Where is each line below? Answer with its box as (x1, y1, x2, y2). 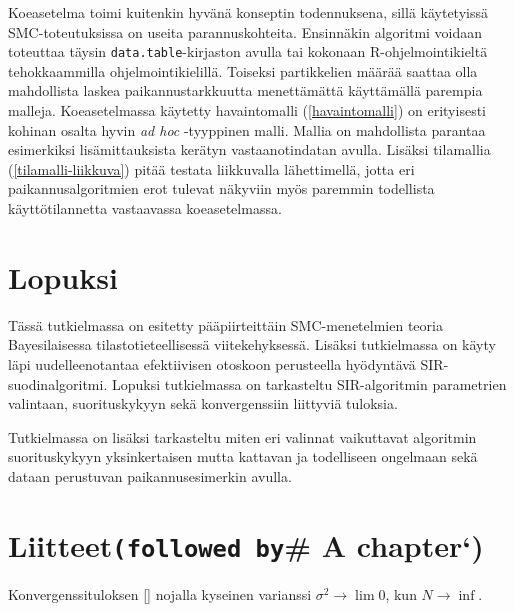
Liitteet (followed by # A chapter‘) (8, 524, 484, 565)
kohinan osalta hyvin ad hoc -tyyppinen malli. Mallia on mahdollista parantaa (8, 119, 486, 140)
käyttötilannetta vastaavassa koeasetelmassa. (8, 198, 282, 218)
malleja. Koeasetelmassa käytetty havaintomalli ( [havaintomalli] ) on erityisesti (8, 100, 486, 121)
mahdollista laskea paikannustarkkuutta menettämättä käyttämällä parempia (8, 80, 483, 101)
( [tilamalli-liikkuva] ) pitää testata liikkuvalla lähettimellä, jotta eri (8, 158, 415, 179)
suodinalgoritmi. (8, 373, 108, 394)
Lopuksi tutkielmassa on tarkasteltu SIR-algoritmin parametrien (111, 373, 507, 394)
